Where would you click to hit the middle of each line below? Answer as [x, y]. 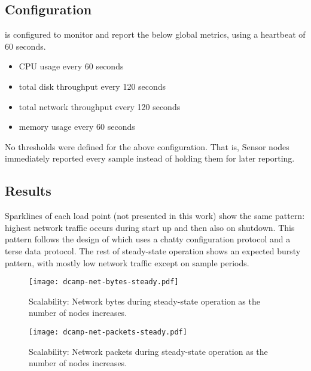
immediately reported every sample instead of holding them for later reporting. [150, 158]
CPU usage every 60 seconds [71, 66]
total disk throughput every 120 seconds [92, 86]
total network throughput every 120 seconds [100, 106]
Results [28, 191]
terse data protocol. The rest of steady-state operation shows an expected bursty [153, 250]
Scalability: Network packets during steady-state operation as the [148, 351]
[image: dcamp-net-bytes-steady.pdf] [104, 282]
